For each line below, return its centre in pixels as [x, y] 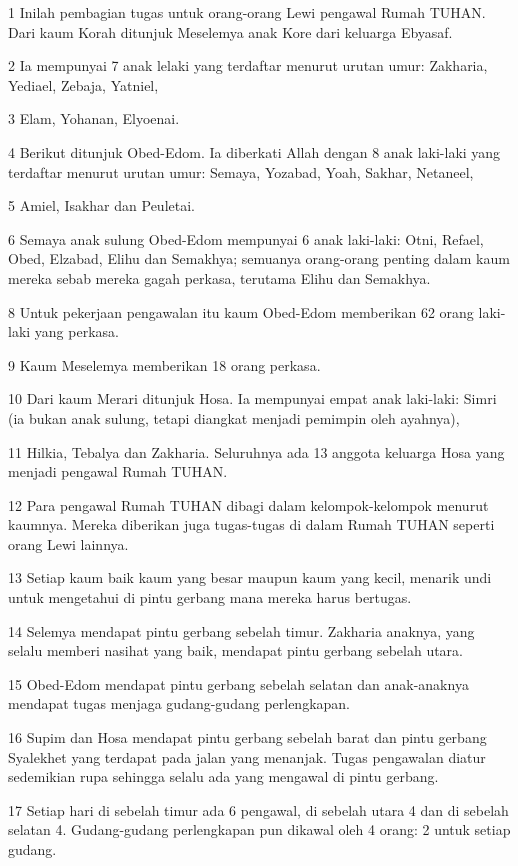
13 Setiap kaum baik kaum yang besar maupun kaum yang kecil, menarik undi [250, 577]
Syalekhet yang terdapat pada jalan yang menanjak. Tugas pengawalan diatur [247, 756]
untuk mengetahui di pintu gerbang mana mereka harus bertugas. [210, 597]
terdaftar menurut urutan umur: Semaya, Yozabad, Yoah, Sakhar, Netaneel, [241, 171]
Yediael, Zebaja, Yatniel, [83, 84]
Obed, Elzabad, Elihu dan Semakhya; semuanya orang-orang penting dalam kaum [259, 258]
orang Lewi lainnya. [68, 543]
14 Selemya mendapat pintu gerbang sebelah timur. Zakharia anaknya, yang [241, 630]
